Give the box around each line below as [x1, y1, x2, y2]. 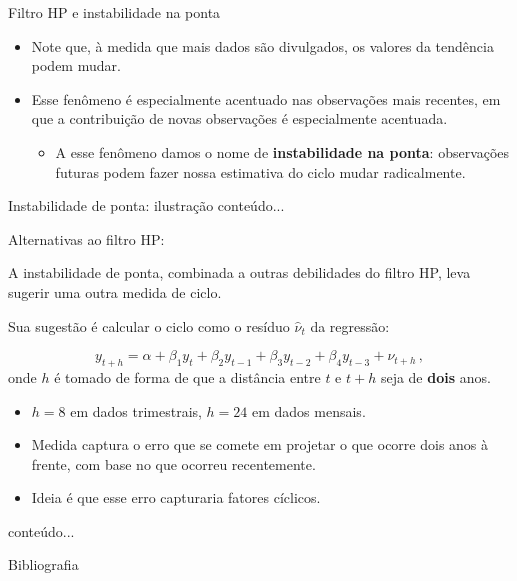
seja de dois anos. [380, 366, 491, 387]
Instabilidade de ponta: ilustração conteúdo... [8, 195, 285, 216]
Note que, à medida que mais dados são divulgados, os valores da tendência [31, 35, 494, 56]
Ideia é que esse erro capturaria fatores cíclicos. [31, 487, 321, 508]
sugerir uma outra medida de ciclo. [8, 281, 222, 302]
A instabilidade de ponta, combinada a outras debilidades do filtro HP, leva [8, 262, 471, 283]
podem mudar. [31, 55, 121, 76]
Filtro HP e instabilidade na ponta [8, 2, 221, 22]
